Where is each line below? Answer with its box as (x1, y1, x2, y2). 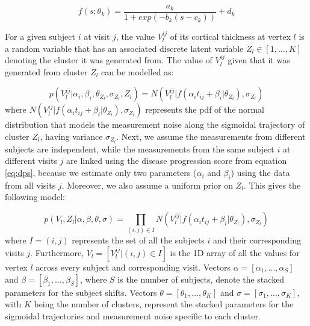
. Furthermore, (30, 246, 84, 259)
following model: (5, 190, 65, 203)
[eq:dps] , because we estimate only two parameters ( (5, 166, 197, 179)
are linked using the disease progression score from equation (66, 154, 287, 167)
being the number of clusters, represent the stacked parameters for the (34, 298, 294, 310)
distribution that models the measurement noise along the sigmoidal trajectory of (5, 118, 305, 131)
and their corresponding (213, 234, 302, 246)
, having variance (40, 130, 103, 143)
